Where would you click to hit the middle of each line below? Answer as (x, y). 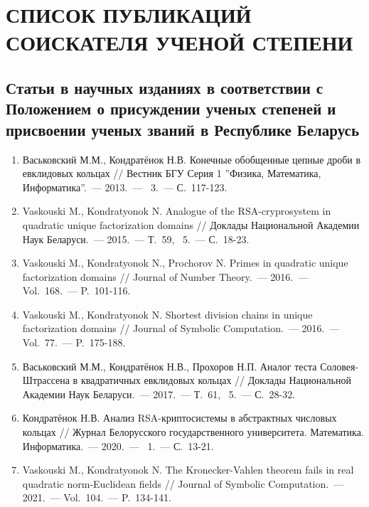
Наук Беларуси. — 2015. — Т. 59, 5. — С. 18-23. (136, 239)
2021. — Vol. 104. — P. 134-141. (97, 497)
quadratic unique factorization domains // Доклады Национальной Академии (191, 224)
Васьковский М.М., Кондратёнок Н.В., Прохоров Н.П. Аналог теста (170, 366)
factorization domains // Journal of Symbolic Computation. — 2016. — (181, 328)
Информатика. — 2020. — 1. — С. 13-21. (118, 445)
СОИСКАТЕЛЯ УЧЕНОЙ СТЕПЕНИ (180, 42)
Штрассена (46, 380)
